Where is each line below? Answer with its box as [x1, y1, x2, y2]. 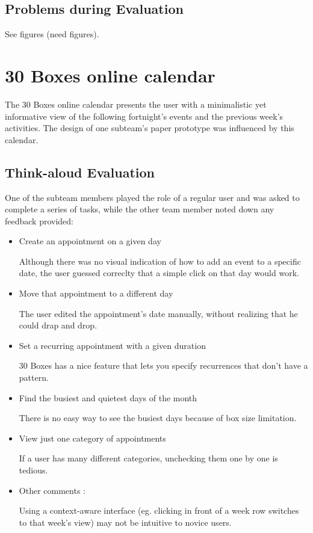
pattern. [19, 371, 49, 384]
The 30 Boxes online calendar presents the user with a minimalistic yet [5, 97, 267, 110]
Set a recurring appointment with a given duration [19, 339, 206, 351]
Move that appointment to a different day [19, 287, 173, 300]
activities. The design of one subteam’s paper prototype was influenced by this [5, 122, 294, 134]
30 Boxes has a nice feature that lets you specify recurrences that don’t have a [19, 359, 308, 372]
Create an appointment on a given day [19, 235, 161, 247]
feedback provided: [5, 214, 74, 227]
